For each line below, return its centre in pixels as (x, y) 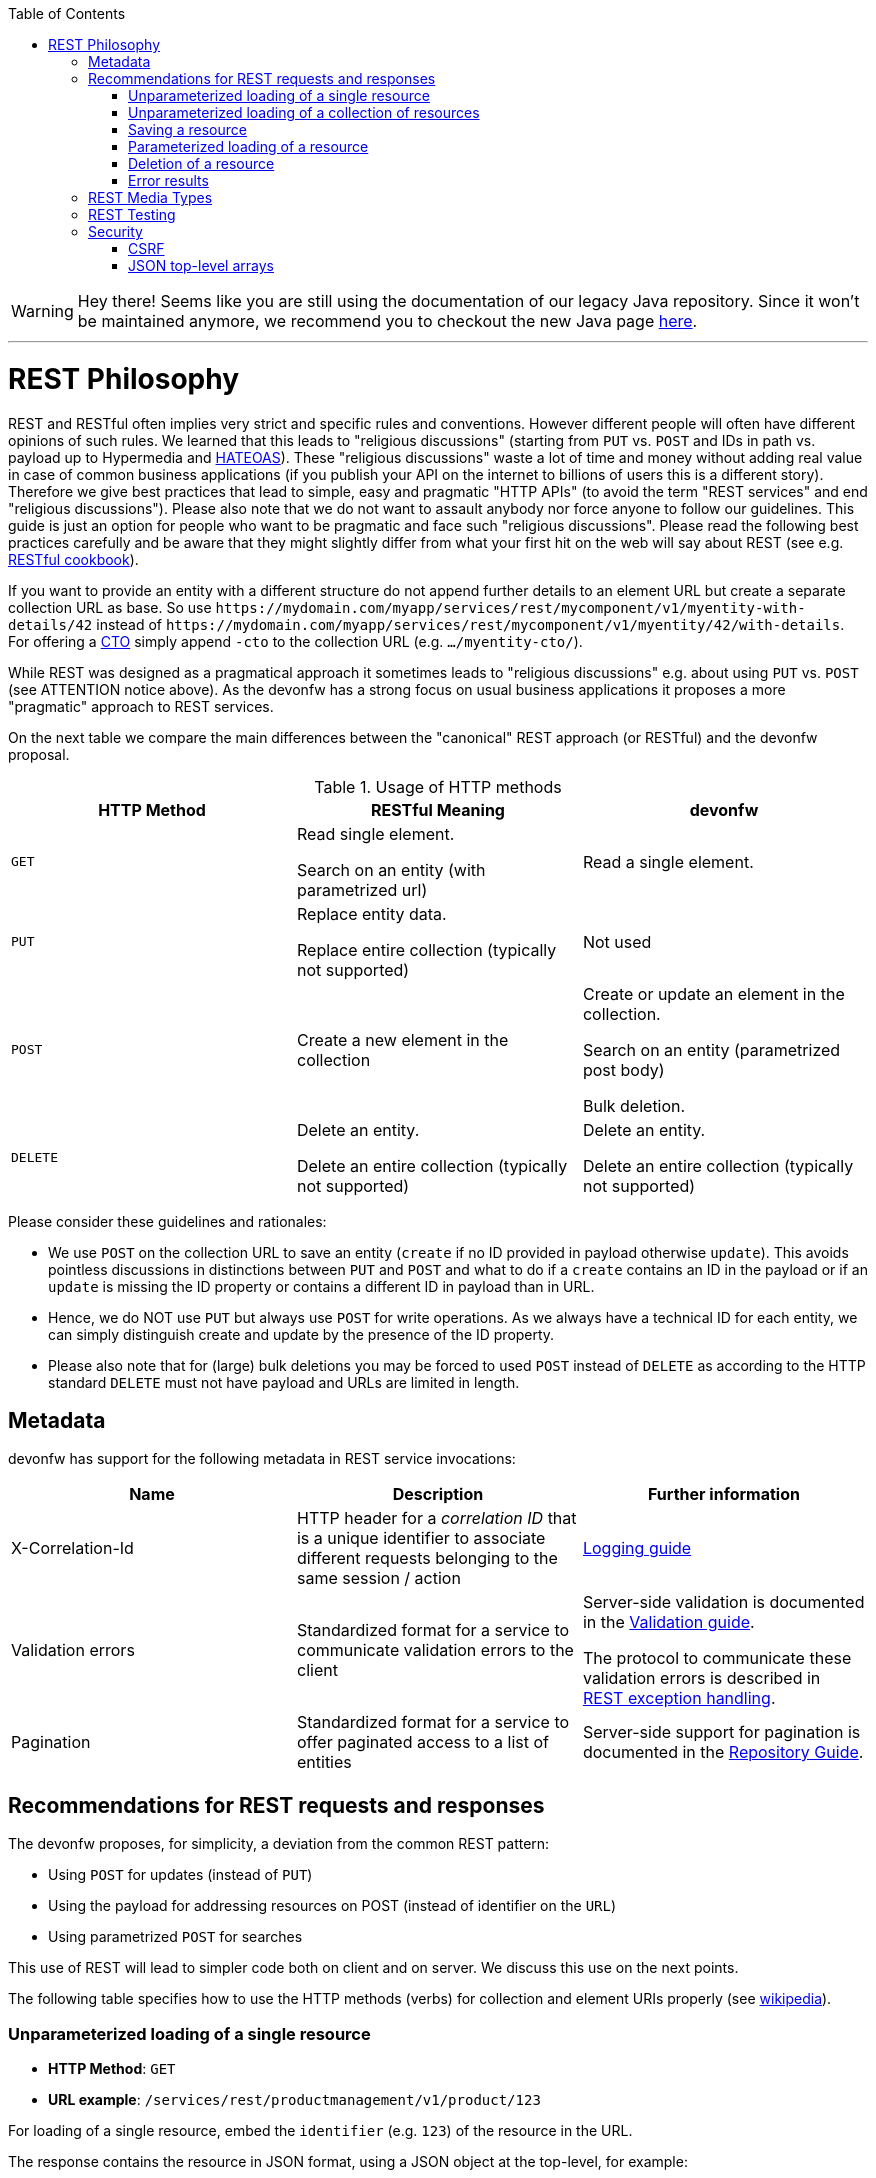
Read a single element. (668, 861)
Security (115, 231)
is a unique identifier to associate (421, 1538)
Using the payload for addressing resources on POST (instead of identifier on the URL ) (332, 1906)
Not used (617, 941)
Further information (724, 1494)
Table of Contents (67, 13)
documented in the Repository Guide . (723, 1752)
